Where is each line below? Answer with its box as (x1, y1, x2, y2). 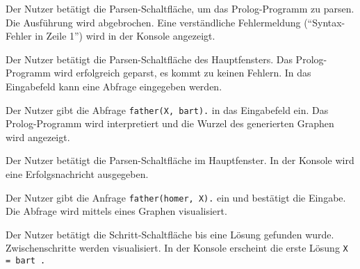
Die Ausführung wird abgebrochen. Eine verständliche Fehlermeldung (6, 15, 301, 29)
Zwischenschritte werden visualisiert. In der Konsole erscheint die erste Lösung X (6, 241, 348, 255)
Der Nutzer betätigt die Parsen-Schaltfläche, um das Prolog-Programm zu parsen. (6, 1, 354, 15)
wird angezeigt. (6, 129, 70, 144)
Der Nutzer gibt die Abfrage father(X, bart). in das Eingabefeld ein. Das (6, 102, 329, 117)
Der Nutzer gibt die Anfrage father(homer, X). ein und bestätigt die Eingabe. (6, 190, 346, 204)
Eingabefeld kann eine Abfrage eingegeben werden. (6, 79, 222, 93)
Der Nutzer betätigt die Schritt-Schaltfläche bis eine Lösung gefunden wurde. (6, 227, 334, 241)
